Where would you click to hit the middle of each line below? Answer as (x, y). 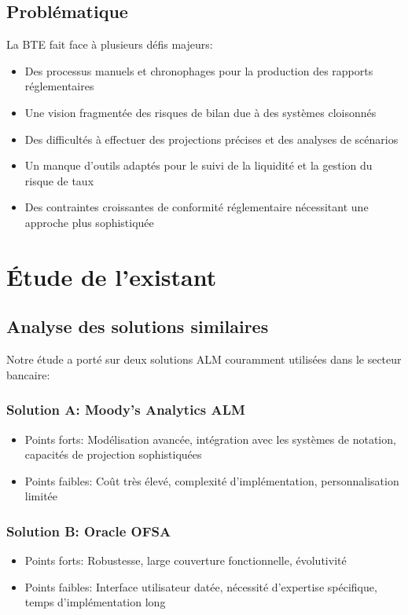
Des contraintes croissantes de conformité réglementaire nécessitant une (197, 207)
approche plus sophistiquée (89, 222)
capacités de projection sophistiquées (113, 454)
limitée (41, 496)
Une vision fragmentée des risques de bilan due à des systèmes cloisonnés (200, 112)
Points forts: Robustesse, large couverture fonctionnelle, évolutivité (186, 560)
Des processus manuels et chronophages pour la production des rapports (199, 70)
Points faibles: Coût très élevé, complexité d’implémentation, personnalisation (212, 480)
